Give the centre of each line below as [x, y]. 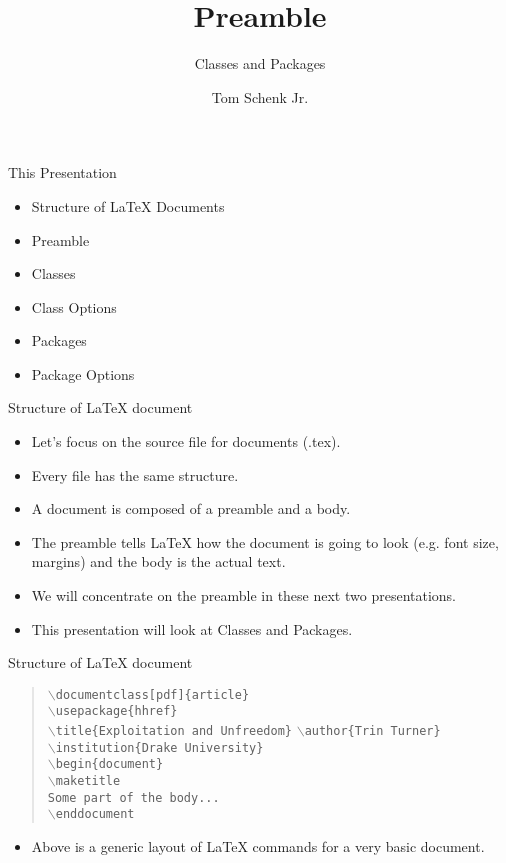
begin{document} [109, 764]
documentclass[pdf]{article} [152, 694]
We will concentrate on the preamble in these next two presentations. [243, 595]
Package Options [83, 373]
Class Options [74, 306]
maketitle [88, 781]
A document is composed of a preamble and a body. [191, 508]
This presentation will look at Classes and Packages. [192, 628]
